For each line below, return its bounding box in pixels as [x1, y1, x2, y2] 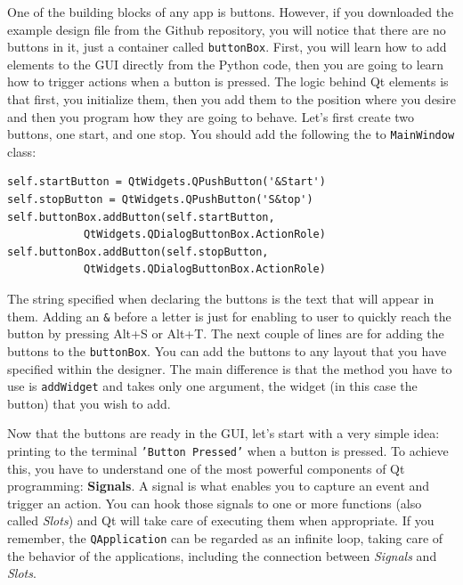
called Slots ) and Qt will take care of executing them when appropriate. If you [7, 511, 435, 530]
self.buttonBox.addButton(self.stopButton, [7, 245, 269, 258]
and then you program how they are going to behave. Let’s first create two [7, 107, 415, 126]
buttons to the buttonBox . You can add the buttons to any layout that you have [7, 341, 447, 360]
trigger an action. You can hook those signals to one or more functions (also [7, 493, 422, 512]
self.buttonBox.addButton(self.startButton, [7, 210, 275, 223]
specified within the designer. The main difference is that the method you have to [7, 359, 452, 378]
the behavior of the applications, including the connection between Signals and [7, 546, 437, 565]
